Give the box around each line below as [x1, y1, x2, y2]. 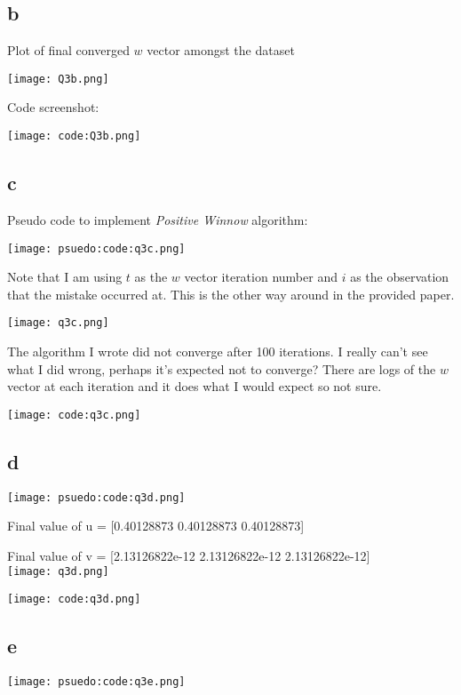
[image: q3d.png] [7, 565, 109, 579]
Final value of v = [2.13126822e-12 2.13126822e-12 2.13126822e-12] [7, 546, 370, 564]
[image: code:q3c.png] [7, 408, 141, 421]
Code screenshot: [7, 98, 99, 116]
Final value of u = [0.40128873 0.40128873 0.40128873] [7, 516, 305, 535]
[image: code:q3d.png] [7, 593, 141, 606]
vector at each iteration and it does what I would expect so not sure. [7, 377, 382, 395]
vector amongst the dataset [147, 41, 295, 60]
